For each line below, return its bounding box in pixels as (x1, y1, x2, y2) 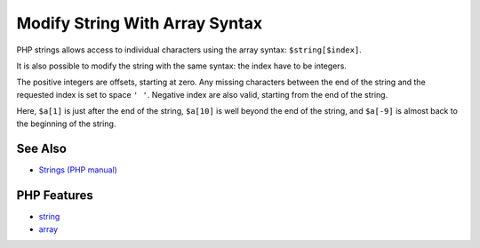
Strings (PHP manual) (38, 164, 117, 175)
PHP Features (16, 188, 93, 204)
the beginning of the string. (16, 118, 116, 129)
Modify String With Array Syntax (16, 13, 262, 33)
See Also (16, 141, 67, 156)
